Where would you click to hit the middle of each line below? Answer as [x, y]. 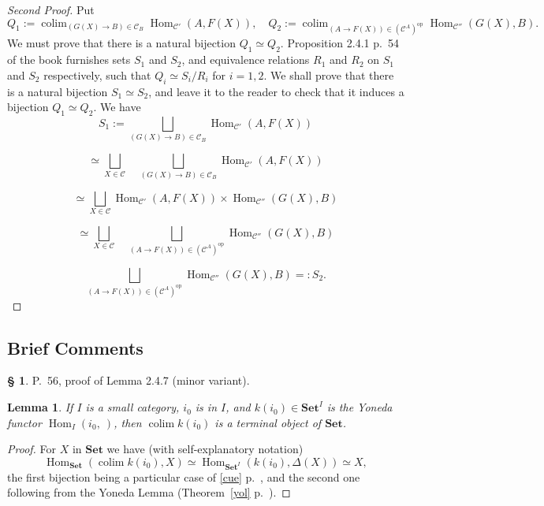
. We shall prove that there [329, 74]
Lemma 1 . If [40, 407]
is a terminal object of [268, 422]
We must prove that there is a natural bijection [121, 43]
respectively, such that [97, 74]
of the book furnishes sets [69, 60]
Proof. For [32, 449]
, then [128, 422]
